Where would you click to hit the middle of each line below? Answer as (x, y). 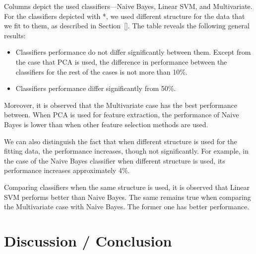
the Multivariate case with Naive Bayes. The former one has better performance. (127, 207)
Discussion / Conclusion (88, 240)
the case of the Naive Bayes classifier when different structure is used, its (115, 160)
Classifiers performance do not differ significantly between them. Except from (133, 52)
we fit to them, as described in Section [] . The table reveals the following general (127, 26)
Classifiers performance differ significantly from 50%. (96, 88)
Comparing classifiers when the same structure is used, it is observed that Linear (127, 187)
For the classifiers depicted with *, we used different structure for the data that (125, 16)
